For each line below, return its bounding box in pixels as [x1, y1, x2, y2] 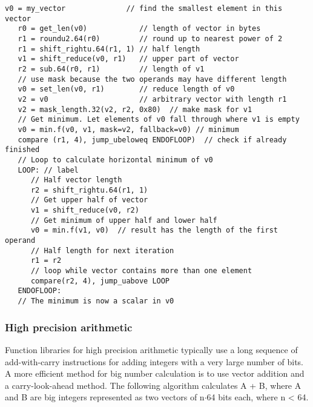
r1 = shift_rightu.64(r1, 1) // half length [18, 44, 200, 53]
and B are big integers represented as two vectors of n [5, 391, 205, 403]
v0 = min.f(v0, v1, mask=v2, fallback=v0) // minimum [18, 125, 239, 134]
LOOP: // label [18, 165, 79, 174]
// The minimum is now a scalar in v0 [18, 297, 174, 306]
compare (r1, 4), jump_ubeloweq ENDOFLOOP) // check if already [18, 135, 287, 144]
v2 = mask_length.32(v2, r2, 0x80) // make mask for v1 [18, 105, 252, 114]
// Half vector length [30, 176, 122, 185]
